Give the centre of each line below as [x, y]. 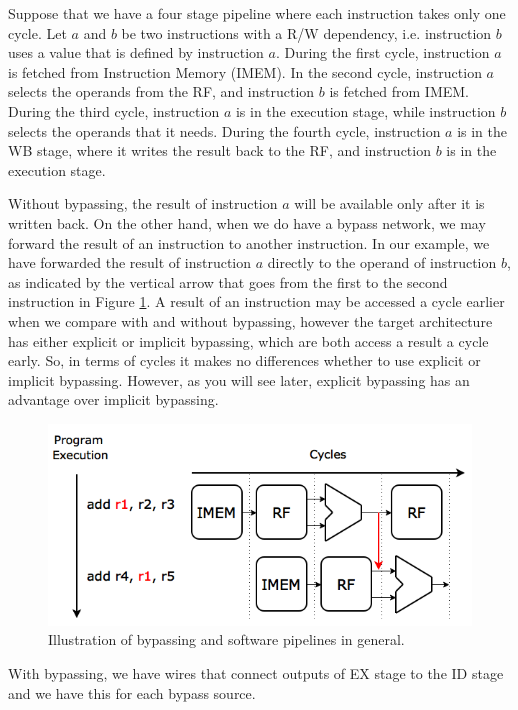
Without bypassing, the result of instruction [143, 203]
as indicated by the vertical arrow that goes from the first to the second [228, 281]
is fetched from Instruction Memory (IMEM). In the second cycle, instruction [245, 71]
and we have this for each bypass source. [132, 692]
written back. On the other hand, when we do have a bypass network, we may [247, 222]
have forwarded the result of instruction [129, 262]
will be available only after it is [389, 203]
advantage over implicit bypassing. [113, 399]
